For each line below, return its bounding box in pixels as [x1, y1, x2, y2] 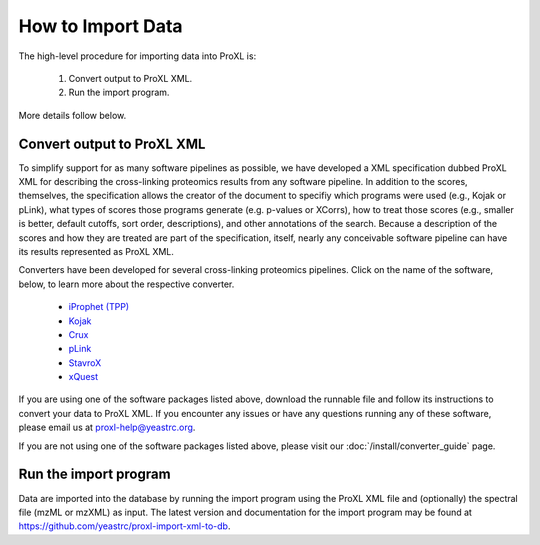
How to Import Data [18, 15, 184, 37]
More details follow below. [18, 109, 127, 121]
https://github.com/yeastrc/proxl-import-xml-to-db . [18, 520, 231, 532]
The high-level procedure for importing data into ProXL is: [18, 50, 257, 62]
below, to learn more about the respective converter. [18, 278, 235, 290]
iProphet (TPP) [68, 301, 130, 313]
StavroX [68, 356, 102, 369]
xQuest [68, 371, 99, 383]
